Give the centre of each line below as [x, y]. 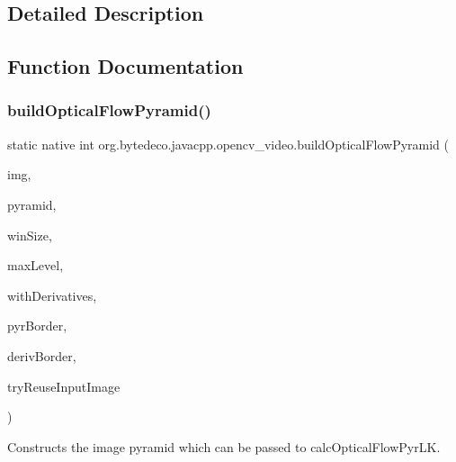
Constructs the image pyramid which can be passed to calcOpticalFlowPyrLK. [224, 446]
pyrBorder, [37, 326]
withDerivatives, [52, 295]
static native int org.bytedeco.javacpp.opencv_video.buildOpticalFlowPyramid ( [228, 144]
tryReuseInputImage [64, 386]
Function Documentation [125, 66]
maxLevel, [36, 265]
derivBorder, [42, 355]
